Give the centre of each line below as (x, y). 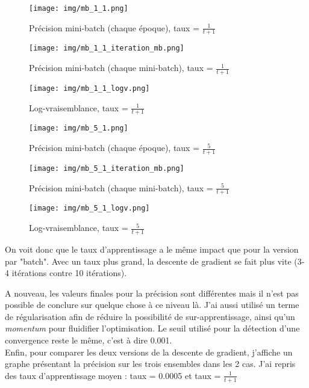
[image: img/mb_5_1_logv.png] (89, 208)
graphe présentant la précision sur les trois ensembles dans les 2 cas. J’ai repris (150, 364)
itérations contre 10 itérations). (69, 273)
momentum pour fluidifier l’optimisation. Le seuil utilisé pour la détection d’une (152, 328)
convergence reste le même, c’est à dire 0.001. (89, 340)
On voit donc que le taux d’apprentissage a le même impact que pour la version (152, 249)
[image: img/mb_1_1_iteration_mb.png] (107, 48)
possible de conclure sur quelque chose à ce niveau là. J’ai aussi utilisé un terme (152, 305)
